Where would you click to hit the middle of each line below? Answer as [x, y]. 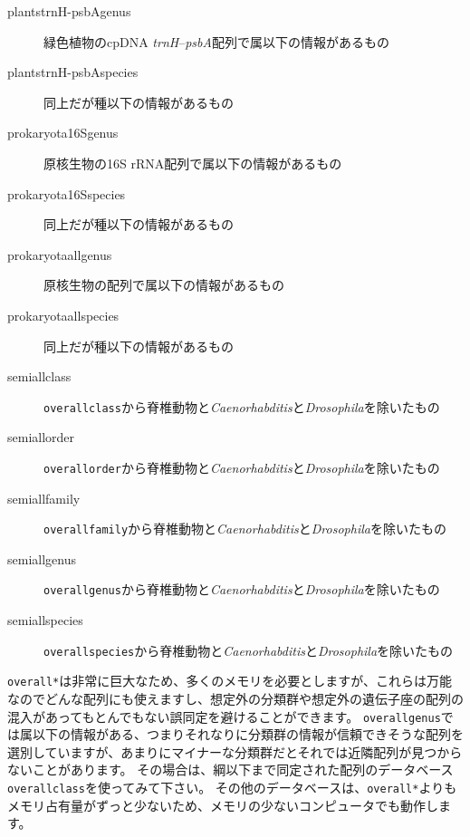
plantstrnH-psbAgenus [69, 11]
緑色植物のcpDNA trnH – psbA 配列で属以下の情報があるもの [216, 41]
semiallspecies [45, 620]
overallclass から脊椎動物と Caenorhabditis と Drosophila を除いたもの [242, 406]
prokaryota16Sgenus [63, 133]
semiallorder [41, 437]
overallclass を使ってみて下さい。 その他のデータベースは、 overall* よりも [232, 788]
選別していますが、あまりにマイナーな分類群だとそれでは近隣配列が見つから [235, 751]
